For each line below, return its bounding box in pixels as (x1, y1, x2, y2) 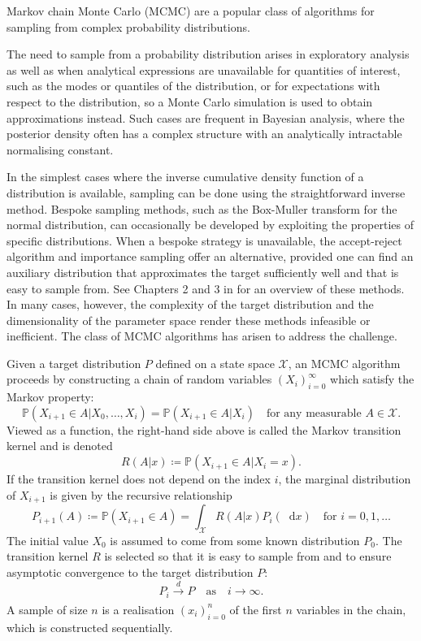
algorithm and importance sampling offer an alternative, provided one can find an (7, 248, 414, 265)
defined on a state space (155, 354, 275, 371)
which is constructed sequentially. (7, 618, 173, 635)
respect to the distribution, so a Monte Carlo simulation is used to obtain (7, 93, 373, 110)
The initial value (7, 531, 89, 548)
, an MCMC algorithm (288, 354, 401, 371)
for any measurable (266, 407, 362, 419)
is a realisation (102, 600, 175, 617)
